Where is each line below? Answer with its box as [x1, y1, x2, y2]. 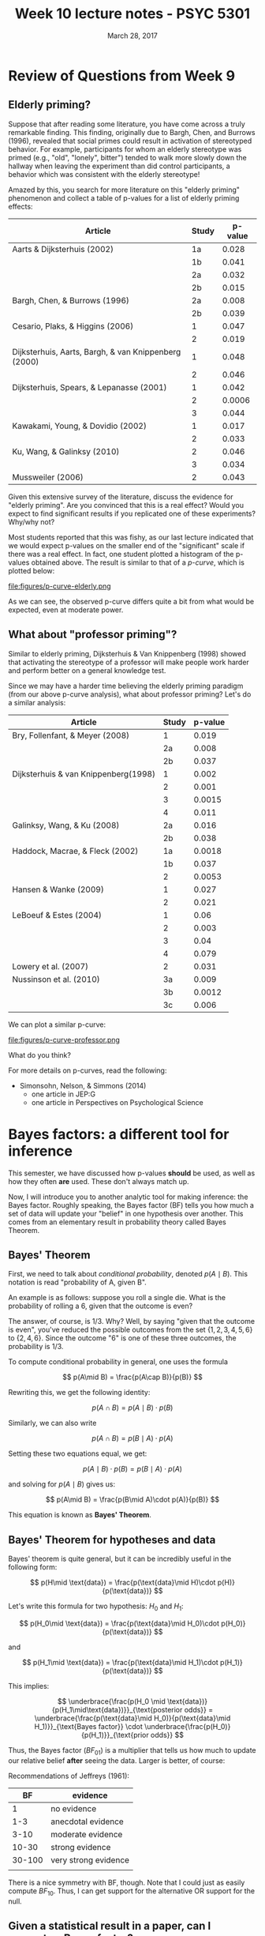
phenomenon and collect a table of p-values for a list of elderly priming [8, 193, 240, 202]
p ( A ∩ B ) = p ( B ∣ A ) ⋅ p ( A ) [91, 1434, 174, 1443]
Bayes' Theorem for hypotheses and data [8, 1533, 216, 1547]
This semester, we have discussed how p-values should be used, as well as [8, 1168, 256, 1178]
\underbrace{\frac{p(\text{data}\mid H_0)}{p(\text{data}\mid [34, 1713, 231, 1723]
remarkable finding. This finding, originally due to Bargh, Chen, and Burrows [8, 127, 256, 137]
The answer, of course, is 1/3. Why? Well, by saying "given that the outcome [8, 1317, 255, 1326]
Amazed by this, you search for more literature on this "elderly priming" [8, 185, 241, 194]
